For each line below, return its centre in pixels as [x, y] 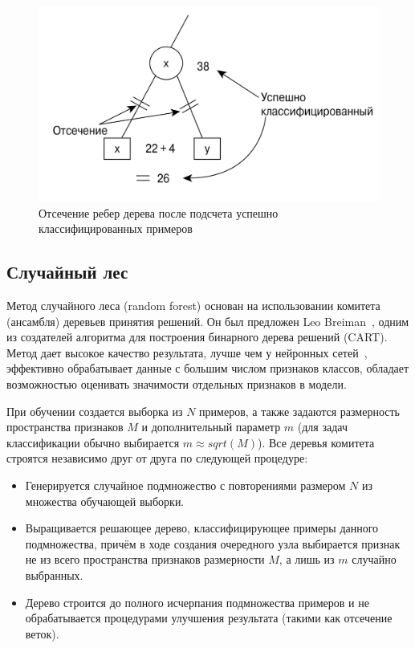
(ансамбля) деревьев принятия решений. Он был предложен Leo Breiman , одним [208, 321]
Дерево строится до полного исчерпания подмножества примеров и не [197, 602]
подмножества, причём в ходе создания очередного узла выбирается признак [213, 543]
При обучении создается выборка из [95, 411]
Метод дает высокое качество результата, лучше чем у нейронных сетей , [187, 352]
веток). [42, 633]
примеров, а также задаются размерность [300, 411]
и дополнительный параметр [211, 427]
